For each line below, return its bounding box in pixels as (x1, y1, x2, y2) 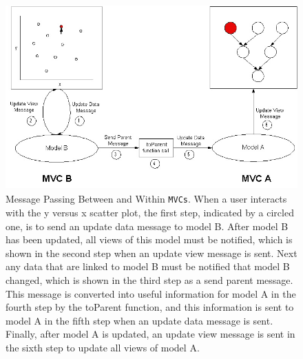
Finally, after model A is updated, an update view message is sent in (6, 327, 295, 341)
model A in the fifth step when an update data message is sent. (6, 313, 273, 327)
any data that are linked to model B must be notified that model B (6, 259, 290, 274)
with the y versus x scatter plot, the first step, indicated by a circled (6, 205, 294, 220)
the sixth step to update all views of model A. (6, 340, 200, 354)
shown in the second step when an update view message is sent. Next (6, 245, 297, 260)
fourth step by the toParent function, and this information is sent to (6, 300, 294, 314)
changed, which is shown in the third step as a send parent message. (6, 273, 293, 287)
